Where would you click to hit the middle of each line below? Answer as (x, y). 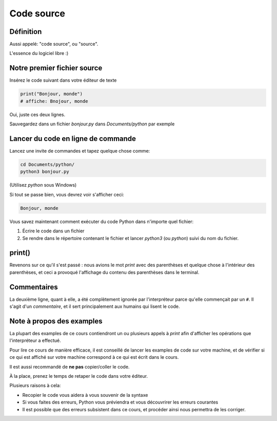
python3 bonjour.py (45, 172)
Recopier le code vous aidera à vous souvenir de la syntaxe (85, 395)
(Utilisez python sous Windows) (43, 185)
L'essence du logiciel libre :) (39, 53)
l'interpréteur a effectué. (35, 341)
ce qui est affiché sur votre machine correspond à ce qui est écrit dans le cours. (94, 357)
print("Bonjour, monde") (52, 94)
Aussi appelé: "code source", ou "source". (54, 44)
